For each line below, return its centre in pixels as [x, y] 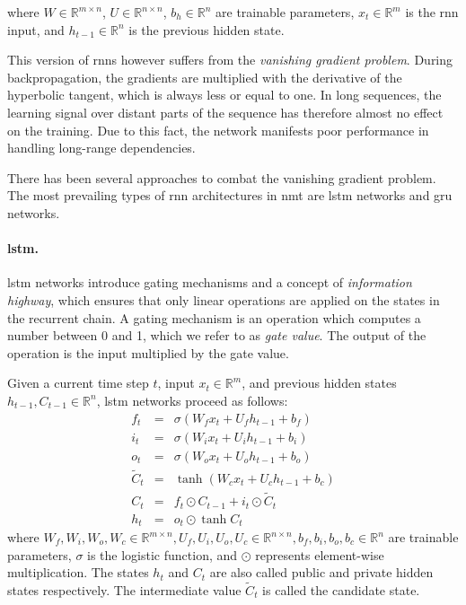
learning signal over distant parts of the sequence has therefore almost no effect [225, 112]
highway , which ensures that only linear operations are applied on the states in [224, 299]
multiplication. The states [78, 572]
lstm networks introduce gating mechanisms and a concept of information [210, 282]
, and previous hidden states [319, 383]
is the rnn [432, 12]
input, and [36, 29]
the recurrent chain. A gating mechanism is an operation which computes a [214, 317]
